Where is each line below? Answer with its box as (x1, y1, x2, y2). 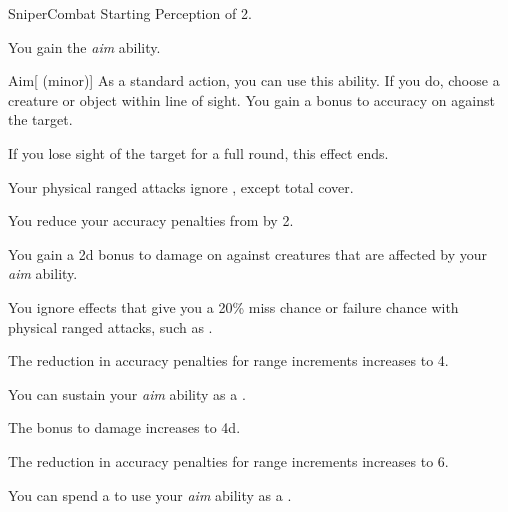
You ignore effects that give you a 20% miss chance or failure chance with (8, 296, 459, 317)
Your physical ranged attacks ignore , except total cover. (8, 176, 354, 197)
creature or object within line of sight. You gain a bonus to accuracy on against (8, 89, 495, 110)
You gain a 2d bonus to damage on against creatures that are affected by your (8, 243, 488, 264)
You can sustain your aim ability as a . (8, 383, 246, 404)
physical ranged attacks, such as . (8, 316, 213, 337)
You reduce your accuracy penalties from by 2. (8, 210, 294, 231)
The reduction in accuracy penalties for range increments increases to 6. (8, 450, 449, 471)
